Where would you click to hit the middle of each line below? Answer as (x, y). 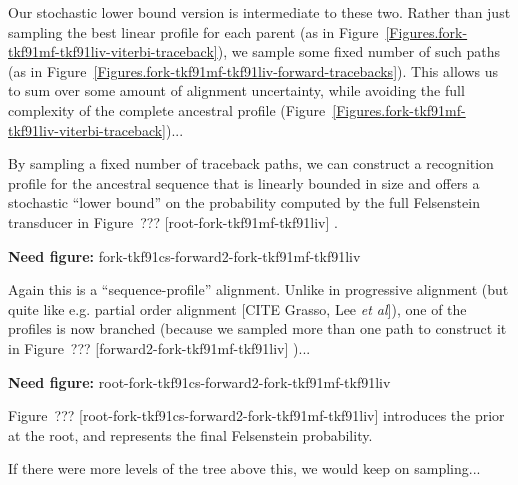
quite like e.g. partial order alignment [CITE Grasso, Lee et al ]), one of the (237, 308)
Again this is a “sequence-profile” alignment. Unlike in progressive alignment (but (258, 289)
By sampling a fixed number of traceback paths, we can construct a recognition (251, 163)
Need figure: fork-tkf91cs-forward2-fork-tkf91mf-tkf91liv (184, 255)
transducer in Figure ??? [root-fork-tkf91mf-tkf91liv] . (173, 221)
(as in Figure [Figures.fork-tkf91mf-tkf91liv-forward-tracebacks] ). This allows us (253, 70)
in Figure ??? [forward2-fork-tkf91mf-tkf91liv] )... (159, 347)
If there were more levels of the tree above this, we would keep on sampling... (244, 468)
